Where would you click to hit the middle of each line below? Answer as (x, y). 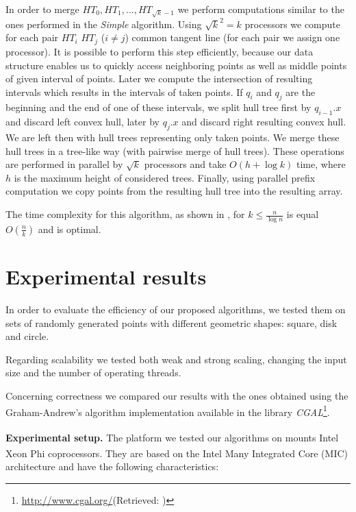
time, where (321, 164)
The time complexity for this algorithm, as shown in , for (125, 214)
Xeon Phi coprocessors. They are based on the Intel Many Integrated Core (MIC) (177, 453)
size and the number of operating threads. (93, 373)
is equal (303, 214)
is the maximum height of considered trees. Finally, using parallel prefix (165, 177)
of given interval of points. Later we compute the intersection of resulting (159, 78)
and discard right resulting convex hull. (264, 122)
